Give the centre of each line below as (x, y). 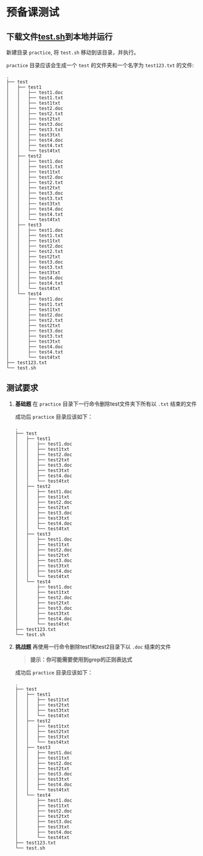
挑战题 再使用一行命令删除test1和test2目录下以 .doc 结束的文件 (93, 647)
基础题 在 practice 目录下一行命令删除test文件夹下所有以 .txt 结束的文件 (106, 404)
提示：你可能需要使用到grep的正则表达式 (81, 659)
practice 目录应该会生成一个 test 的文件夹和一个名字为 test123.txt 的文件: (100, 65)
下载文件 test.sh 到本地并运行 (60, 37)
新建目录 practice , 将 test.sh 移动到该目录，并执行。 (73, 52)
